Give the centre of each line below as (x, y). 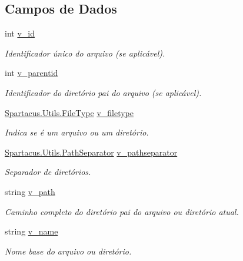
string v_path (30, 191)
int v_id (20, 33)
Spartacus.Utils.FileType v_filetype (69, 112)
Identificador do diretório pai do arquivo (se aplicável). (103, 92)
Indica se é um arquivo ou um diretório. (77, 132)
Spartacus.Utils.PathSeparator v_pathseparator (91, 152)
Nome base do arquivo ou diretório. (68, 251)
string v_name (31, 231)
